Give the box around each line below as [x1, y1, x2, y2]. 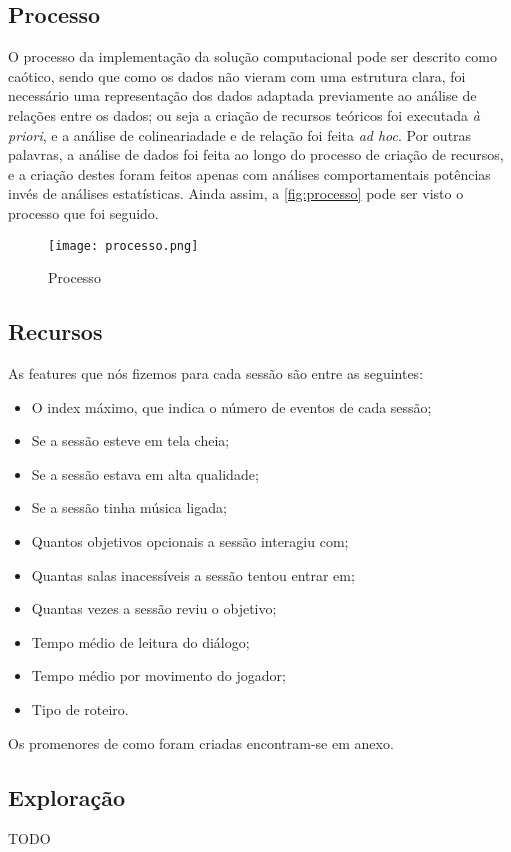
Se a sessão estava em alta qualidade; [31, 463, 259, 484]
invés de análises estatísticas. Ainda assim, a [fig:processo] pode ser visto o [8, 183, 464, 204]
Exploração [8, 781, 126, 812]
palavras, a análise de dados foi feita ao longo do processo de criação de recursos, [8, 144, 504, 165]
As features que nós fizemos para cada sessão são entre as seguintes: [8, 363, 424, 383]
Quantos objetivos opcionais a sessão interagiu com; [31, 530, 349, 551]
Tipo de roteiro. [31, 698, 129, 719]
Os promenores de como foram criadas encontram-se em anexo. [8, 732, 394, 753]
